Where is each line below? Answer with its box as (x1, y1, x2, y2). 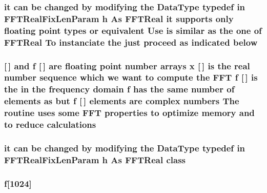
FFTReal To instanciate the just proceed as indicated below (4, 35, 258, 48)
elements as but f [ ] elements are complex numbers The (4, 94, 239, 107)
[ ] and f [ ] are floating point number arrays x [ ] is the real (4, 59, 250, 72)
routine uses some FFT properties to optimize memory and (4, 106, 255, 119)
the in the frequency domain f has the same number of (4, 83, 235, 95)
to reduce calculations (4, 118, 96, 131)
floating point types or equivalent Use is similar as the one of (4, 24, 262, 36)
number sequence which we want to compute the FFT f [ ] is (4, 71, 258, 84)
